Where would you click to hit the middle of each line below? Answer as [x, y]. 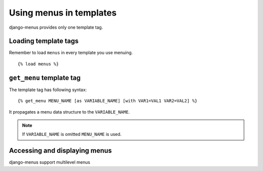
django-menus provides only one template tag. [56, 27]
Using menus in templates [63, 13]
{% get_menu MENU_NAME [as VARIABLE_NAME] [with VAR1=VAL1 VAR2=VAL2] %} [108, 101]
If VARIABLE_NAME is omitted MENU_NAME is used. [72, 134]
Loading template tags [44, 41]
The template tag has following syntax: [48, 90]
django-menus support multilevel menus [49, 162]
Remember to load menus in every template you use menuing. [71, 53]
